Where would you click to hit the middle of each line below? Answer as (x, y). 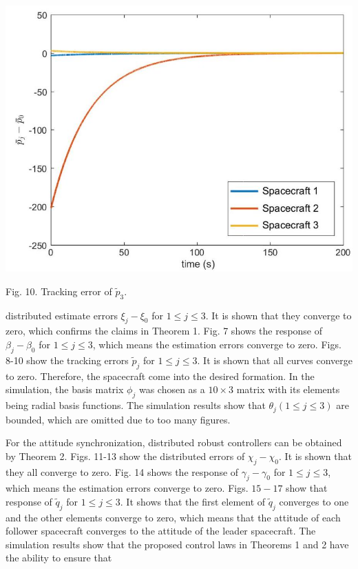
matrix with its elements (288, 389)
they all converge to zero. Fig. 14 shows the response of (122, 471)
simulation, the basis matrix (65, 389)
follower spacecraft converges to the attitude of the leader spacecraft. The (161, 531)
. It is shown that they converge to (278, 315)
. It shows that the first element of (193, 501)
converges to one (314, 501)
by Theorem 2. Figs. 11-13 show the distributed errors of (125, 456)
